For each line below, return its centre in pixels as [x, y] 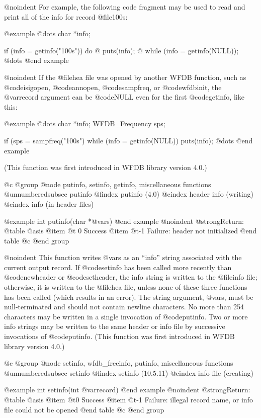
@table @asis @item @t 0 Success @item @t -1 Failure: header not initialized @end [130, 231]
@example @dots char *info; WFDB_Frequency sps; [85, 123]
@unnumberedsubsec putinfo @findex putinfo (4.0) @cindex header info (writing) [129, 194]
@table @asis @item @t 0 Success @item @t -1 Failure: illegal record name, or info [128, 399]
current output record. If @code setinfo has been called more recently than [118, 267]
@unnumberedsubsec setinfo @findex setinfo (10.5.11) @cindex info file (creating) [129, 372]
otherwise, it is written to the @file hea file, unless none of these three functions [126, 287]
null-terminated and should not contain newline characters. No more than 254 [124, 307]
